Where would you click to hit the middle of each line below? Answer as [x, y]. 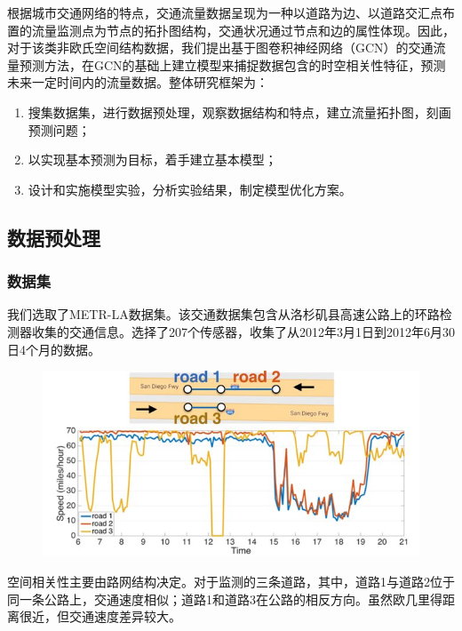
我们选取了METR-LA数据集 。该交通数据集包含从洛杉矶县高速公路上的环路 [223, 314]
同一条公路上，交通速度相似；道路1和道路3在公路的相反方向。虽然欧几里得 [225, 599]
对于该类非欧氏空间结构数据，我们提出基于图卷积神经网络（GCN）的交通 [220, 48]
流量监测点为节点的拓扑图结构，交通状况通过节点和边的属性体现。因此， [243, 30]
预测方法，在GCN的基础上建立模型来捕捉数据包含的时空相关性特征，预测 [232, 64]
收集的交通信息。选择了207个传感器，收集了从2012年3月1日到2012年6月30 [243, 331]
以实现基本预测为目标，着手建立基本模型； [152, 160]
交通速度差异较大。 [125, 616]
